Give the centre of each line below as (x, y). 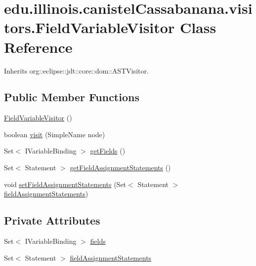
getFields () (108, 151)
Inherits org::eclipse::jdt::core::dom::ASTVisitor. (76, 70)
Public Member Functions (72, 97)
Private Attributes (52, 220)
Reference (38, 47)
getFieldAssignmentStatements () (120, 168)
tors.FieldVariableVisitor (89, 27)
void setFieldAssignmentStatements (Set (65, 184)
